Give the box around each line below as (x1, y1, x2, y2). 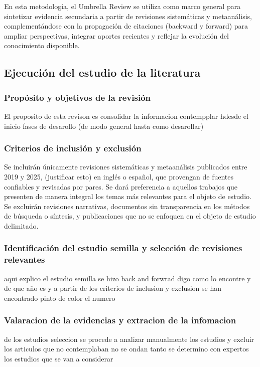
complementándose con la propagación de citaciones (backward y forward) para (4, 21, 248, 31)
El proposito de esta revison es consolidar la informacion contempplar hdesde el (4, 110, 248, 121)
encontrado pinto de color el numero (4, 292, 115, 303)
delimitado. (4, 220, 39, 231)
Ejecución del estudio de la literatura (4, 65, 201, 80)
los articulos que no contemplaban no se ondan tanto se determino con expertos (4, 343, 249, 354)
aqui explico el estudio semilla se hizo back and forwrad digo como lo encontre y (4, 273, 251, 283)
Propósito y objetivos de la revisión (4, 91, 151, 103)
